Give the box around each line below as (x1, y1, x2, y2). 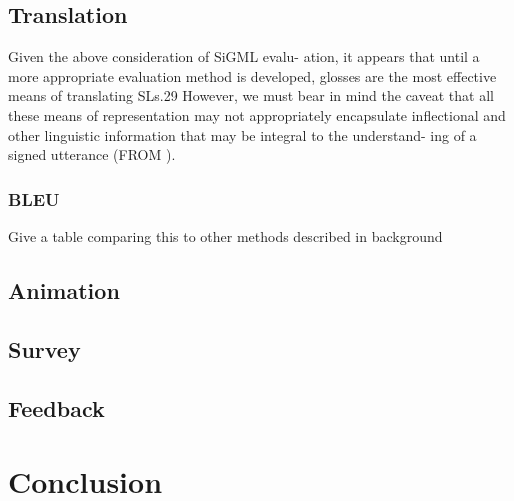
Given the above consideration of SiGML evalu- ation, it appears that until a (8, 46, 480, 67)
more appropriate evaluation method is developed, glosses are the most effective (8, 65, 497, 86)
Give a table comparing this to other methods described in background (8, 225, 443, 246)
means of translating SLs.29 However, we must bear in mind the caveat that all (8, 85, 494, 106)
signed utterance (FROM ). (8, 144, 176, 165)
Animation (8, 274, 120, 305)
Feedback (8, 392, 105, 423)
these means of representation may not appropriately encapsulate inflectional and (8, 104, 506, 125)
